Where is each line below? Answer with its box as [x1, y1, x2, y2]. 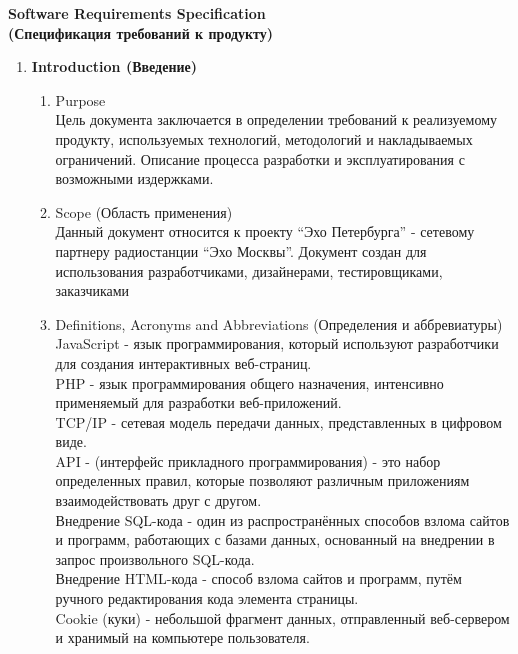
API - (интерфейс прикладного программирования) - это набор [55, 450, 441, 471]
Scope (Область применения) [55, 201, 233, 222]
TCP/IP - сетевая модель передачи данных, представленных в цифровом [55, 411, 502, 432]
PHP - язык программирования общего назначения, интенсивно [55, 372, 444, 393]
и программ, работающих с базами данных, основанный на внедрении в [55, 529, 495, 550]
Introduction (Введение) [31, 56, 198, 77]
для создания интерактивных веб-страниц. [55, 352, 312, 373]
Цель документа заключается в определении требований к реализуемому [55, 109, 498, 130]
